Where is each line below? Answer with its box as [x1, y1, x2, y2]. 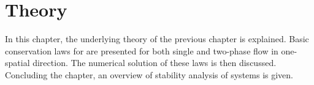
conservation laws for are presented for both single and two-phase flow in [5, 44, 278, 57]
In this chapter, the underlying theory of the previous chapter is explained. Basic [5, 32, 309, 45]
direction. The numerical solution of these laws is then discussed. [33, 56, 277, 69]
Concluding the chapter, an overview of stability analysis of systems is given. [5, 68, 293, 81]
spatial [5, 56, 30, 69]
